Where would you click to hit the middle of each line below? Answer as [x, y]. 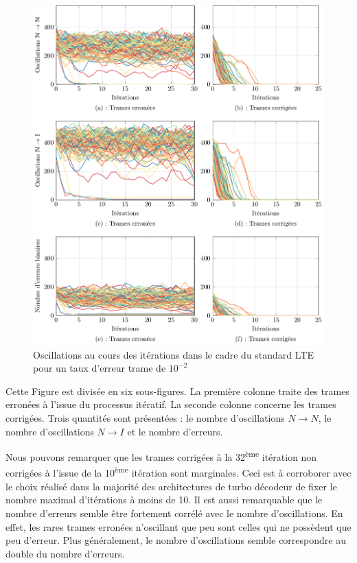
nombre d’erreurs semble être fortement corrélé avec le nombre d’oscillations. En [174, 513]
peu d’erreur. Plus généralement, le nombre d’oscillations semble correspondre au [176, 540]
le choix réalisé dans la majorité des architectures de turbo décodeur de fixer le [171, 486]
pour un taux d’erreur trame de [100, 368]
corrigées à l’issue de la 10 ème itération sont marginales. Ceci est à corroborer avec [178, 472]
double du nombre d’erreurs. [65, 553]
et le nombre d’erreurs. [175, 431]
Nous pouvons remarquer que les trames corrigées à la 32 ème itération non [161, 456]
